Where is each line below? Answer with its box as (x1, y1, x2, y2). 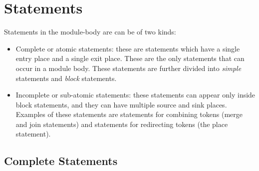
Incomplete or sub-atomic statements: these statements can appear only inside (15, 89, 256, 100)
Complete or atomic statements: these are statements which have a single (15, 43, 240, 53)
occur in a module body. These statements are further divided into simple (15, 62, 242, 73)
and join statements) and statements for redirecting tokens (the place (15, 118, 228, 129)
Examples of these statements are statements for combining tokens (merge (15, 109, 243, 119)
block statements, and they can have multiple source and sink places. (15, 99, 227, 109)
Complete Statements (4, 153, 118, 168)
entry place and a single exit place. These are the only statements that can (15, 53, 245, 63)
